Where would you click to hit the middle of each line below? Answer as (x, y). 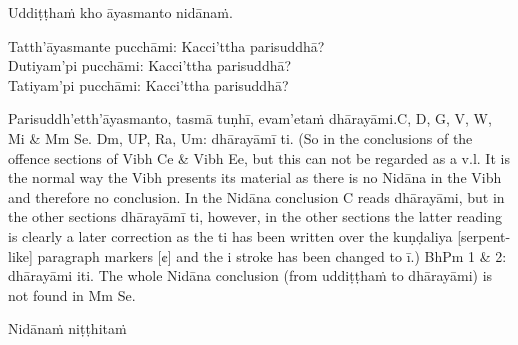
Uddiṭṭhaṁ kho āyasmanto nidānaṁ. (120, 12)
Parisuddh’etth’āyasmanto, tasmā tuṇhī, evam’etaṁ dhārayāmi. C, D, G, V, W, (250, 118)
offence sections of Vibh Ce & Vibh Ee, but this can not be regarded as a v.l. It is (259, 157)
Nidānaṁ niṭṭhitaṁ (67, 328)
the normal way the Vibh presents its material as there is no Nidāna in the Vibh (255, 177)
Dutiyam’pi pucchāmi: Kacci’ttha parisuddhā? (150, 65)
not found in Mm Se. (72, 294)
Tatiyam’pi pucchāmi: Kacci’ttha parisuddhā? (148, 84)
